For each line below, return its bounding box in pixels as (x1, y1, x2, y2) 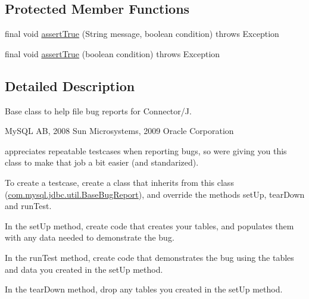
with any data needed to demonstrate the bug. (5, 231, 174, 244)
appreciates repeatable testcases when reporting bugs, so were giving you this (5, 144, 287, 157)
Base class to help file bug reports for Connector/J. (5, 104, 192, 117)
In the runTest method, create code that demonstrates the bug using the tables (5, 251, 294, 263)
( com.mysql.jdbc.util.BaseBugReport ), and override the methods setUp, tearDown (5, 188, 305, 200)
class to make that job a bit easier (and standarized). (5, 156, 199, 169)
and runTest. (5, 200, 52, 212)
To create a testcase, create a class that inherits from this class (5, 176, 234, 188)
